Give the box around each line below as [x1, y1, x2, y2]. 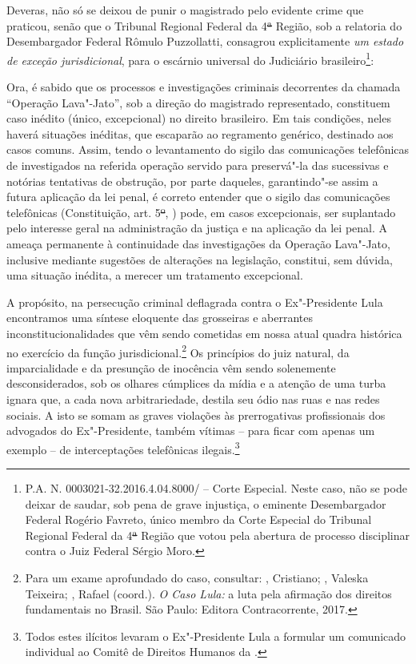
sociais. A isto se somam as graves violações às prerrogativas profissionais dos [6, 406, 386, 423]
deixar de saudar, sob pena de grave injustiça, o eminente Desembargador [25, 495, 386, 512]
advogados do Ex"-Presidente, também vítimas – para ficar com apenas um [6, 422, 375, 439]
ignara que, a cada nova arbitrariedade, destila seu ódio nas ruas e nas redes [6, 390, 380, 407]
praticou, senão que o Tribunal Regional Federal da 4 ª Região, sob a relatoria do [6, 17, 402, 34]
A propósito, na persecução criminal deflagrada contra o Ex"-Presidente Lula [6, 293, 383, 310]
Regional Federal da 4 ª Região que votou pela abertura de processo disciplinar [25, 526, 410, 543]
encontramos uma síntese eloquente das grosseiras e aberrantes [6, 309, 314, 326]
